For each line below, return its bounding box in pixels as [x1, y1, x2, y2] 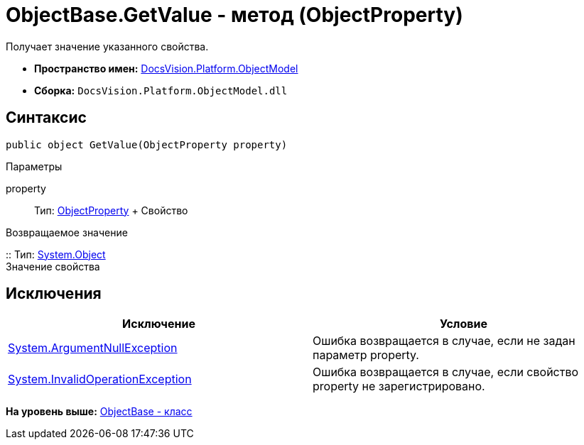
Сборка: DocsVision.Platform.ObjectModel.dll [34, 84, 288, 97]
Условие [440, 317, 487, 331]
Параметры [6, 160, 63, 172]
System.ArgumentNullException [8, 341, 178, 356]
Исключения [6, 285, 102, 303]
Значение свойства [6, 260, 100, 273]
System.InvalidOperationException [8, 372, 192, 387]
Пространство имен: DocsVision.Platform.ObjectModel [34, 62, 298, 75]
